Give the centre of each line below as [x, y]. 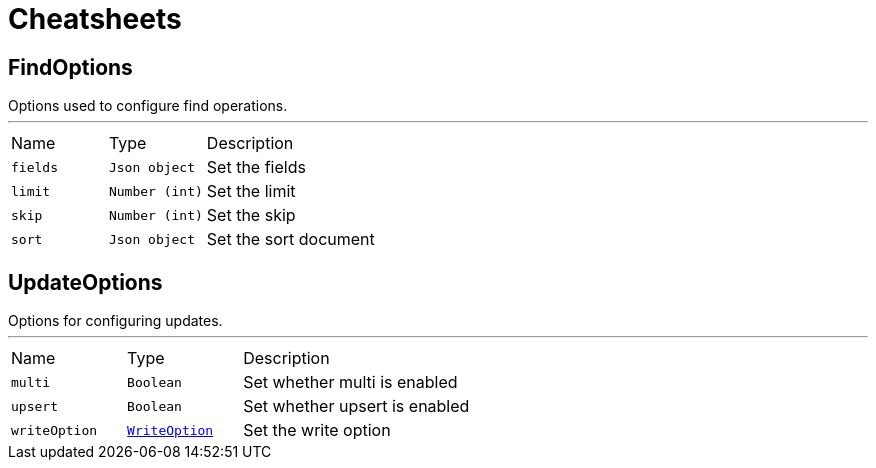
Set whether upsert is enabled [356, 406]
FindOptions [70, 67]
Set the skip [251, 215]
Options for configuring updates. [115, 321]
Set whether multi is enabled [350, 382]
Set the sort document [290, 239]
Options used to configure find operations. [148, 106]
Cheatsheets [95, 19]
